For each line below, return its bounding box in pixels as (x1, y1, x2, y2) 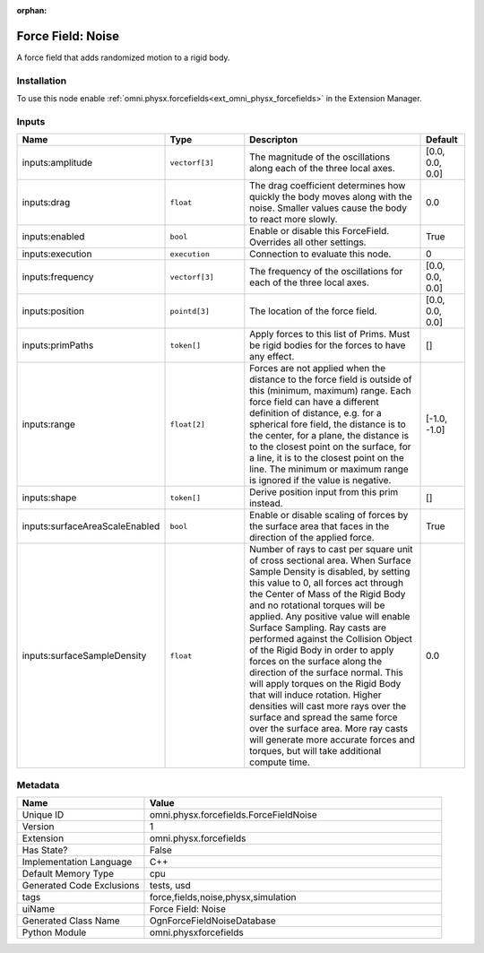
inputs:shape (22, 491, 77, 504)
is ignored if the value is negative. (249, 474, 392, 487)
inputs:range (22, 418, 76, 430)
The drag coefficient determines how (249, 179, 406, 192)
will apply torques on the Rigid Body (249, 678, 402, 690)
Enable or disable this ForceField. (249, 225, 390, 238)
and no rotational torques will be (249, 599, 385, 611)
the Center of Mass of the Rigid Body (249, 588, 406, 601)
